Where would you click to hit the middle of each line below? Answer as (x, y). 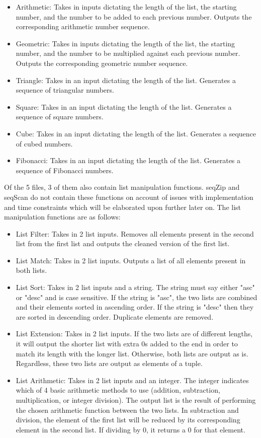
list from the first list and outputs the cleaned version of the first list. (123, 243)
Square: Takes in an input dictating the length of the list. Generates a (124, 106)
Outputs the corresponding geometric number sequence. (102, 63)
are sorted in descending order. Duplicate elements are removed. (115, 316)
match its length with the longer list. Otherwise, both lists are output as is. (132, 353)
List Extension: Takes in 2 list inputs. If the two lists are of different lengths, (134, 334)
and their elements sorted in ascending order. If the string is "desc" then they (135, 307)
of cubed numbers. (44, 143)
